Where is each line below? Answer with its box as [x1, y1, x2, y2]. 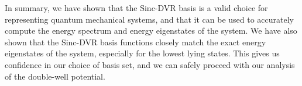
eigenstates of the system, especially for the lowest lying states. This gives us [5, 47, 280, 59]
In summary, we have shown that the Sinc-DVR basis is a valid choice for [5, 2, 268, 13]
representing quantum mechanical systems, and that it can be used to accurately [5, 13, 294, 25]
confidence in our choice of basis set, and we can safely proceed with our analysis [5, 58, 295, 70]
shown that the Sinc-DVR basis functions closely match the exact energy [5, 35, 266, 48]
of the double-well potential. [5, 70, 105, 82]
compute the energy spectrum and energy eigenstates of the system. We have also [5, 24, 297, 37]
